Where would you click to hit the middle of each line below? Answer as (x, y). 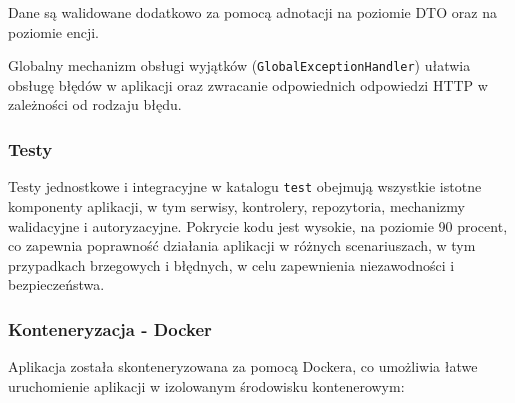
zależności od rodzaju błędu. (95, 104)
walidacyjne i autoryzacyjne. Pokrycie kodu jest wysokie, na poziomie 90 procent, (258, 225)
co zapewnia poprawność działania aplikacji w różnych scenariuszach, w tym (242, 245)
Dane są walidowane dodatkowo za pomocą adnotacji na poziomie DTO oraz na (252, 12)
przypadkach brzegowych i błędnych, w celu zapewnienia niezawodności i (231, 264)
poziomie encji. (53, 31)
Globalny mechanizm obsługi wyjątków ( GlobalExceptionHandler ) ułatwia (239, 65)
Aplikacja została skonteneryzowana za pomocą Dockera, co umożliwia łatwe (243, 366)
